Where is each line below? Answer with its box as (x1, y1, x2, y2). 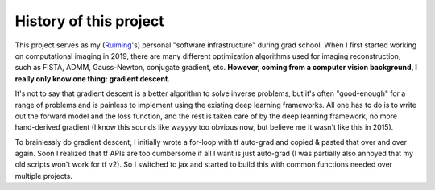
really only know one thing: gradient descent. (14, 73, 171, 84)
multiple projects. (14, 171, 72, 180)
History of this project (14, 12, 164, 30)
